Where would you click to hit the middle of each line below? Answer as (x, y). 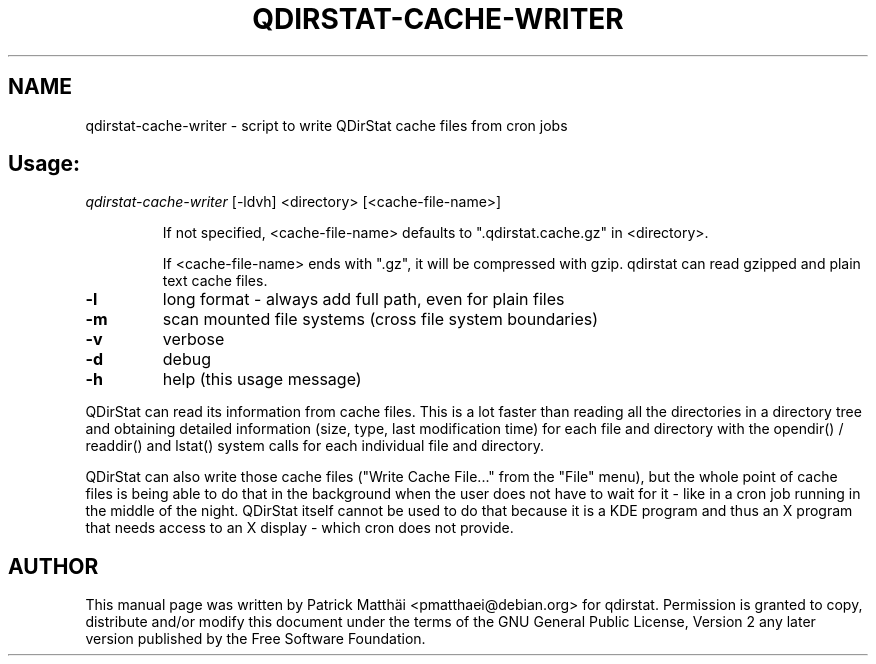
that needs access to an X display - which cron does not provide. (299, 528)
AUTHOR (53, 566)
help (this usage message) (262, 379)
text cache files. (215, 281)
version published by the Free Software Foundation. (255, 639)
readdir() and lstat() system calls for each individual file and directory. (314, 446)
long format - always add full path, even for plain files (363, 299)
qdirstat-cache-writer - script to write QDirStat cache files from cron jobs (326, 125)
